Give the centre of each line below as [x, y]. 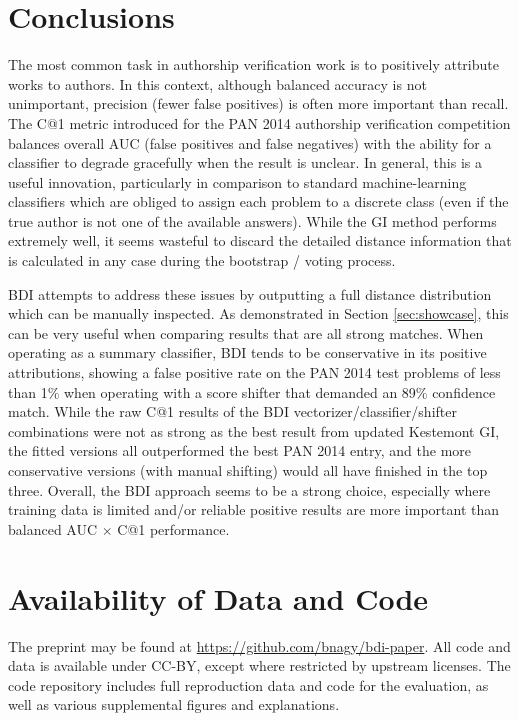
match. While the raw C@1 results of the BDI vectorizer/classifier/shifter [232, 411]
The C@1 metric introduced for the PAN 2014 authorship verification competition [259, 122]
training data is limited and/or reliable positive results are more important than [254, 509]
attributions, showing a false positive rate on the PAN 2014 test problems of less [254, 372]
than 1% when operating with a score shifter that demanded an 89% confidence [252, 391]
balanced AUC [53, 528]
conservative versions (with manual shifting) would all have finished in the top [248, 470]
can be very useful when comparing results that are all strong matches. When [246, 332]
